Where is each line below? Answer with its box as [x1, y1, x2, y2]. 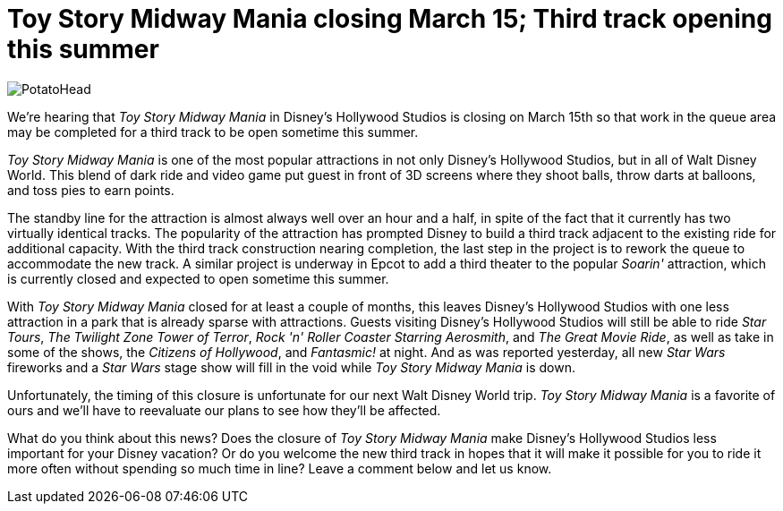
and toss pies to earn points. [7, 182, 174, 198]
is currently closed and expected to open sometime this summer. [7, 270, 389, 286]
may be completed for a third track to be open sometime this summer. [7, 123, 419, 140]
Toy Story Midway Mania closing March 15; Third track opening [7, 4, 772, 34]
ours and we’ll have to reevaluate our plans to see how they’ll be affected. [7, 402, 441, 418]
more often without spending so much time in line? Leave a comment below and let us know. [7, 460, 552, 476]
